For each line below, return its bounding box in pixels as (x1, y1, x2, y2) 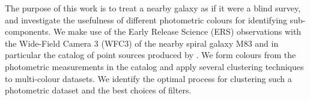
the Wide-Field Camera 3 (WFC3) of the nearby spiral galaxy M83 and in (5, 37, 279, 49)
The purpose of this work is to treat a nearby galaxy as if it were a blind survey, (5, 2, 301, 14)
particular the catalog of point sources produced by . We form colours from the (5, 49, 296, 61)
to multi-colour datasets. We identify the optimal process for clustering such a (5, 72, 292, 84)
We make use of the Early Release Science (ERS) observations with (53, 25, 302, 38)
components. (5, 25, 51, 38)
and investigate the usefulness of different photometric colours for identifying (5, 13, 287, 26)
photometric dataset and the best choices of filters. (5, 84, 192, 96)
